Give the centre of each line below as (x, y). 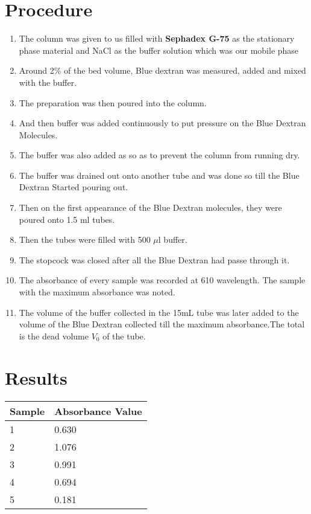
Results (36, 377)
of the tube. (124, 336)
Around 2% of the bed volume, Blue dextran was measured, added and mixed (162, 70)
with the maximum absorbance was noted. (97, 292)
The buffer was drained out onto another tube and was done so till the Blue (159, 175)
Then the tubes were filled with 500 (85, 239)
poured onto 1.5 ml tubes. (67, 219)
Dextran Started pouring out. (74, 187)
